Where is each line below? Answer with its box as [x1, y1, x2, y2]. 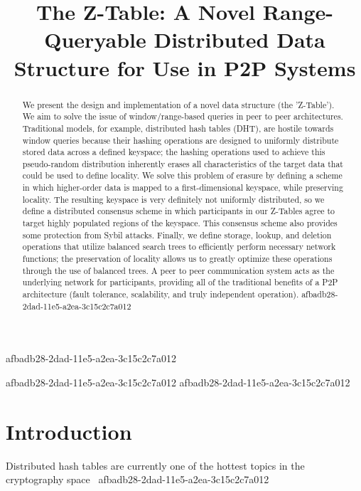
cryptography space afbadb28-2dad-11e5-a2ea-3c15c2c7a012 [6, 472, 269, 487]
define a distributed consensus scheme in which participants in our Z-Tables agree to [22, 205, 335, 217]
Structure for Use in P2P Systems [14, 53, 356, 82]
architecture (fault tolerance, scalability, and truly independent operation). [22, 288, 299, 300]
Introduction [6, 416, 132, 445]
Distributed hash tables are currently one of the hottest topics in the [6, 458, 305, 472]
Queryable [44, 25, 146, 54]
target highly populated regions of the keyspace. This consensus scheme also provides [22, 217, 338, 229]
